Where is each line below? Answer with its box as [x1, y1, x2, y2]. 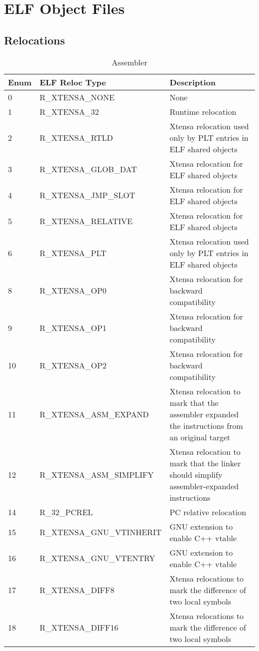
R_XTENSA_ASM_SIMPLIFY [39, 468, 154, 480]
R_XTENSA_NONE [39, 91, 115, 103]
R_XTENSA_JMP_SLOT [39, 189, 135, 201]
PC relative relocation [169, 506, 247, 518]
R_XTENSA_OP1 [39, 322, 107, 333]
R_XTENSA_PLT [39, 247, 107, 259]
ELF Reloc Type [39, 76, 106, 88]
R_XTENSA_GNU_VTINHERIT [39, 526, 162, 538]
